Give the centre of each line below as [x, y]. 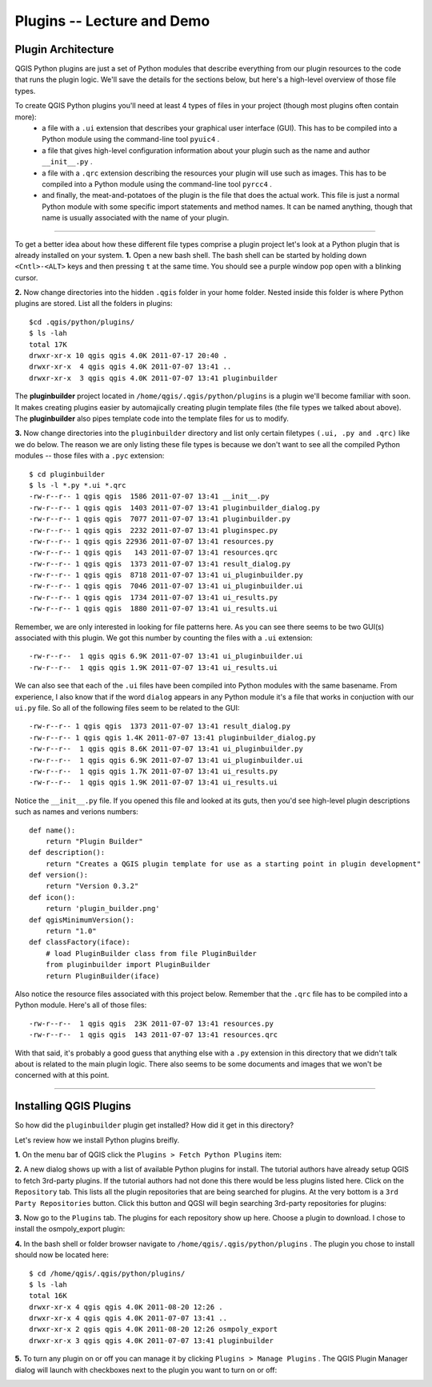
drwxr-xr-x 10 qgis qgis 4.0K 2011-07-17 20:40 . [128, 356]
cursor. [26, 277]
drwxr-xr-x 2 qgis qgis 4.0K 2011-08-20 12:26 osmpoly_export [154, 1329]
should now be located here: [62, 1255]
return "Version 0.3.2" [92, 886]
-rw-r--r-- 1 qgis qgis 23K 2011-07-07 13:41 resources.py [151, 1023]
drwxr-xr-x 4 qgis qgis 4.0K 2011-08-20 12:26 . [126, 1307]
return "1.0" [71, 931]
